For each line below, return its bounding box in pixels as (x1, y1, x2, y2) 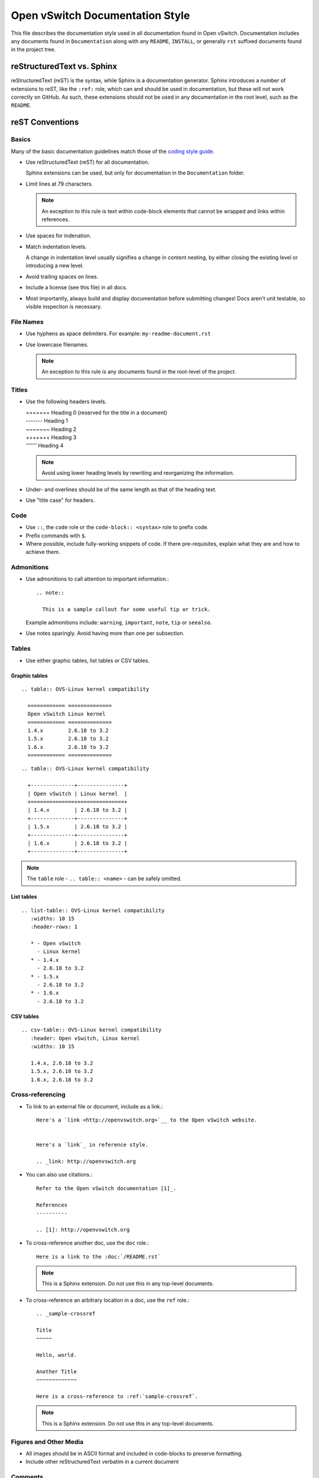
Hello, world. (36, 1351, 77, 1359)
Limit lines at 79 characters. (25, 180, 93, 187)
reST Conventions (11, 117, 79, 127)
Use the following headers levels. (25, 398, 107, 405)
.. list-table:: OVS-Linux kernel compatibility (21, 907, 165, 913)
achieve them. (25, 549, 60, 556)
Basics (11, 135, 31, 144)
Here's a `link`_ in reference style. (36, 1142, 149, 1148)
